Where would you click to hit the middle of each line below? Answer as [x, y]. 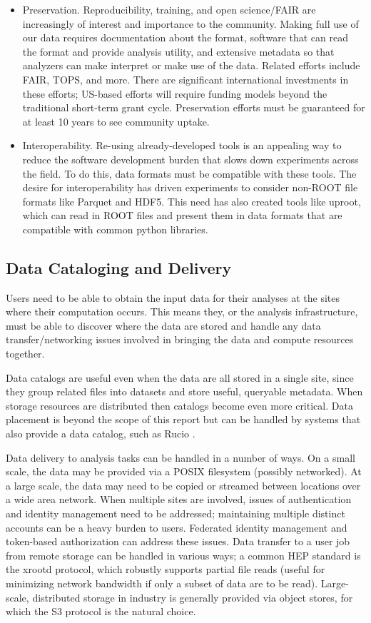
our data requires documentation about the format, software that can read [185, 37]
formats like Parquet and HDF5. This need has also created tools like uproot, [192, 201]
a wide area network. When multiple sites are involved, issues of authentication [179, 499]
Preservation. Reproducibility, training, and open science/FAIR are [169, 9]
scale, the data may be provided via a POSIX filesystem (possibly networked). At [184, 471]
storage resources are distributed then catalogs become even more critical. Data [179, 405]
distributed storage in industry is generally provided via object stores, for [193, 597]
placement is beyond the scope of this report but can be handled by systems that [183, 419]
